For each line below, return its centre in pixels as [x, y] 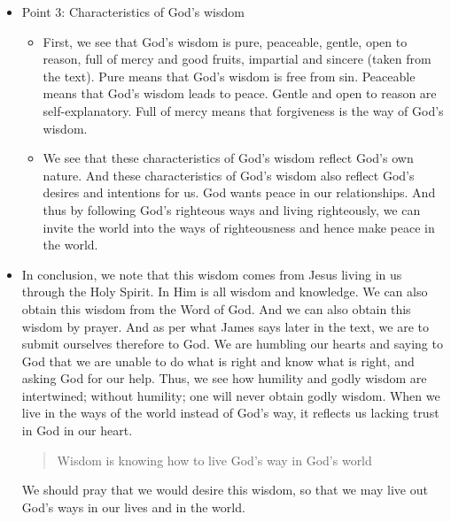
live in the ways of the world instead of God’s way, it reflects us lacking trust [230, 413]
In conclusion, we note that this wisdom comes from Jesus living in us [212, 274]
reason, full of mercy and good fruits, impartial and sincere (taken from [237, 59]
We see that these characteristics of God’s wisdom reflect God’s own [228, 158]
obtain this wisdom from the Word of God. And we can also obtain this [216, 308]
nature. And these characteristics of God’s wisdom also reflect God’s [229, 175]
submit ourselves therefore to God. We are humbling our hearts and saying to [232, 344]
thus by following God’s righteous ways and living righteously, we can [232, 209]
